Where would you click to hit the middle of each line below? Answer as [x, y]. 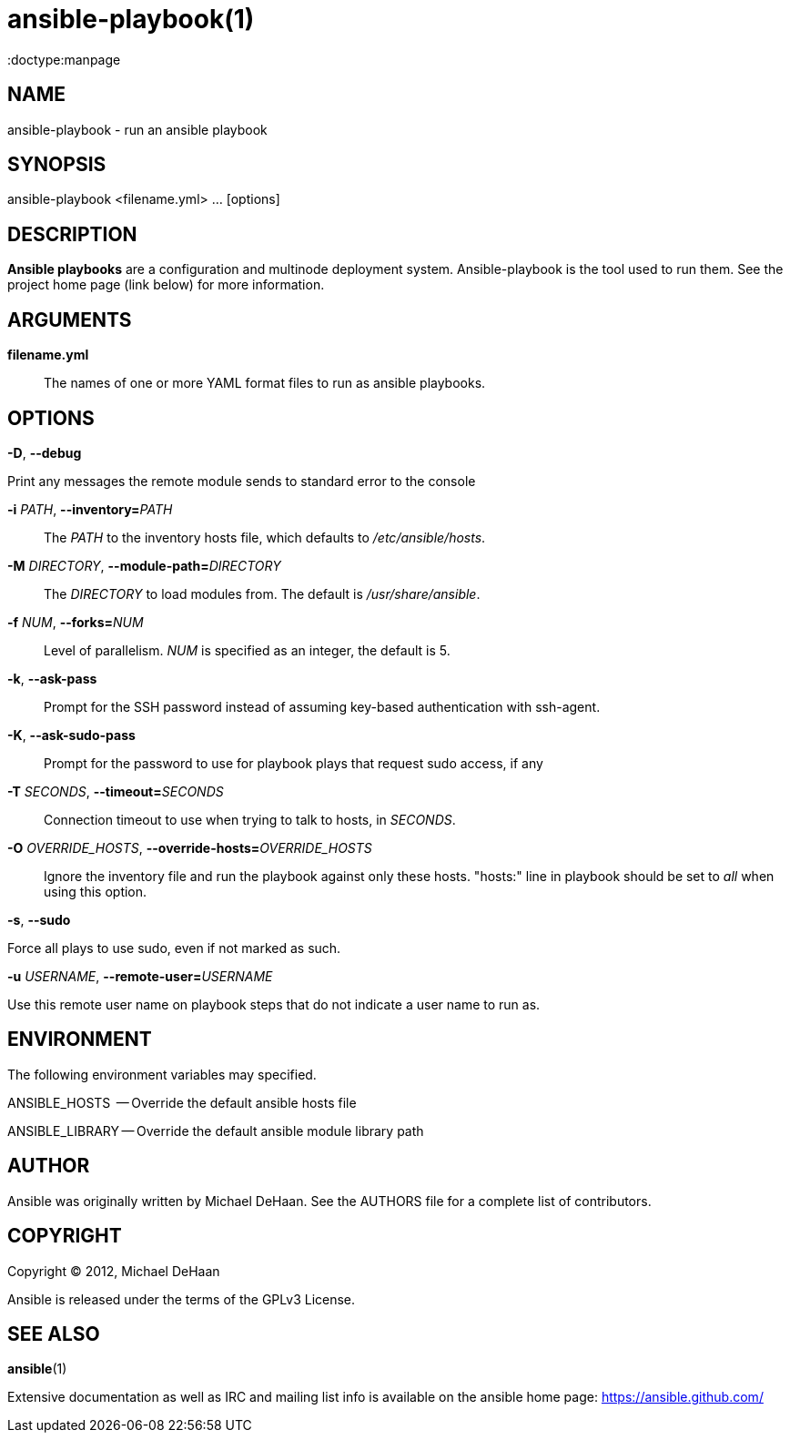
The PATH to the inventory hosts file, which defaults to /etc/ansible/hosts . [265, 537]
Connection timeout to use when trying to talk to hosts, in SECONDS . [250, 819]
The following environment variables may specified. [162, 1074]
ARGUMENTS [70, 319]
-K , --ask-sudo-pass [71, 735]
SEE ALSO [54, 1334]
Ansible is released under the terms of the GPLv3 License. [182, 1299]
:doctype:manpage [64, 59]
